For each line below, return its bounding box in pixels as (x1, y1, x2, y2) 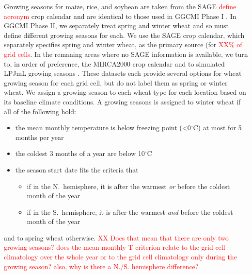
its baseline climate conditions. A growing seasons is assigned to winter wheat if (4, 96, 241, 106)
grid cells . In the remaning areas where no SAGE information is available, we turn (4, 49, 248, 59)
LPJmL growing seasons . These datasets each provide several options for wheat (4, 68, 242, 78)
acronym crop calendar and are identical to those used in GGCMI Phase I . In (4, 11, 236, 21)
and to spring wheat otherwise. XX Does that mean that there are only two (4, 232, 229, 242)
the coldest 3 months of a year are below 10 (15, 148, 145, 158)
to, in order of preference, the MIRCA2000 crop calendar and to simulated (4, 58, 225, 69)
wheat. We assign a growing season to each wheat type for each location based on (4, 87, 246, 97)
